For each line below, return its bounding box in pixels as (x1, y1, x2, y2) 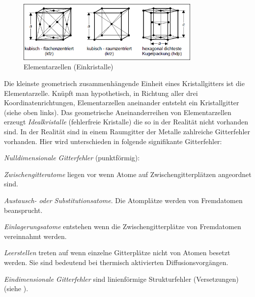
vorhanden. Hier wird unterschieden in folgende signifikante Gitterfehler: (4, 136, 222, 146)
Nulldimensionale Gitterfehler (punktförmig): (4, 152, 140, 163)
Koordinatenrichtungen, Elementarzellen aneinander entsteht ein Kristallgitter (4, 97, 239, 108)
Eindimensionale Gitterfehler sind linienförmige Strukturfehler (4, 273, 192, 284)
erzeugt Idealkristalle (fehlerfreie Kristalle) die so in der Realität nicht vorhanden (4, 117, 248, 127)
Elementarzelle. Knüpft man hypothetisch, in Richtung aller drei (4, 88, 198, 98)
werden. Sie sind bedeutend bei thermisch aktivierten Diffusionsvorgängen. (4, 257, 228, 267)
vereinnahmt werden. (4, 231, 67, 241)
